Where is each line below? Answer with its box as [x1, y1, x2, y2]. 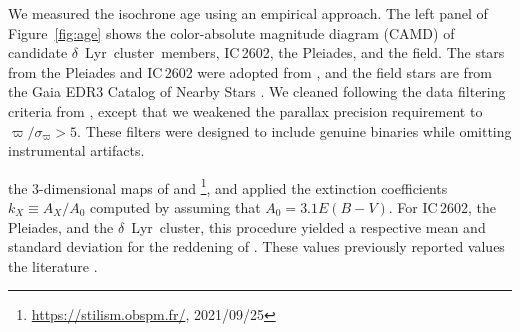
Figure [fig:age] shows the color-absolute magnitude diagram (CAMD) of [8, 22, 455, 43]
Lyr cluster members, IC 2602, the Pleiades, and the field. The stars [85, 42, 505, 63]
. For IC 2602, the [388, 197, 496, 217]
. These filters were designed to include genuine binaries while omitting [77, 120, 512, 141]
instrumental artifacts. [8, 140, 145, 161]
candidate [8, 42, 68, 63]
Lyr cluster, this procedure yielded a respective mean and [131, 216, 486, 237]
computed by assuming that [90, 197, 261, 217]
